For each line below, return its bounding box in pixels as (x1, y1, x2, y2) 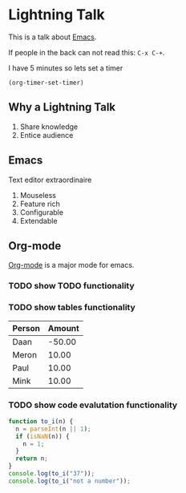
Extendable (19, 216, 58, 225)
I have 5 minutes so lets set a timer (8, 63, 123, 73)
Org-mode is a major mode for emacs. (8, 261, 135, 270)
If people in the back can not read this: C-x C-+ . (8, 47, 165, 57)
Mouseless (19, 190, 56, 200)
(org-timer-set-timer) (8, 79, 84, 87)
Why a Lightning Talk (8, 100, 116, 114)
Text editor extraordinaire (8, 175, 92, 184)
